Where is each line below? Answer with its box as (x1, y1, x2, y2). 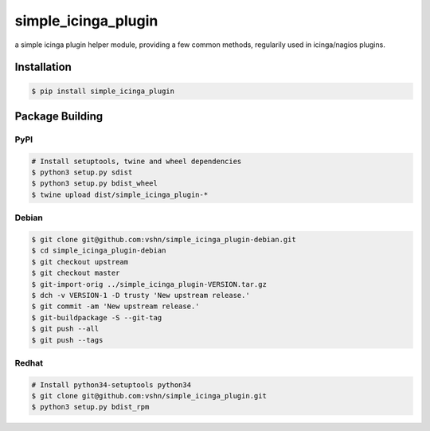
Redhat (14, 357, 44, 368)
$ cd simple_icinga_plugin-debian (31, 246, 166, 255)
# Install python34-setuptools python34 (31, 380, 191, 390)
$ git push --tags (31, 335, 104, 344)
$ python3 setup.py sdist (31, 168, 133, 177)
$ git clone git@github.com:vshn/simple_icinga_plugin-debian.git (31, 235, 296, 245)
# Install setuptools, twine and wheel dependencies (31, 156, 242, 166)
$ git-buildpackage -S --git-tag (31, 313, 162, 322)
